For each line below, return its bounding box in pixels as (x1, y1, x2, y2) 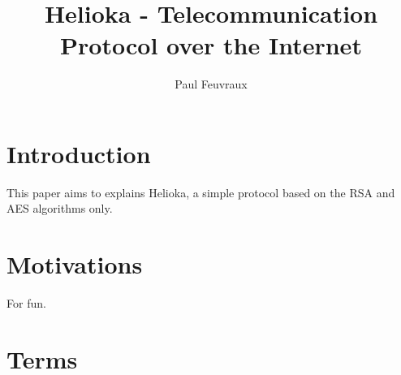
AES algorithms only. (6, 200, 113, 217)
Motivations (6, 248, 143, 281)
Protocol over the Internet (60, 28, 362, 62)
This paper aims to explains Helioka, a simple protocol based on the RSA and (6, 183, 395, 200)
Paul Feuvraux (175, 75, 248, 93)
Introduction (6, 136, 151, 170)
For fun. (6, 295, 46, 312)
